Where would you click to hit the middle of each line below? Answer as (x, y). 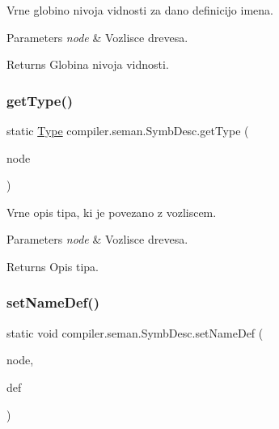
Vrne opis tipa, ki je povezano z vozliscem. (112, 212)
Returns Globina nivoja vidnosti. (88, 64)
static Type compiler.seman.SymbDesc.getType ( (128, 130)
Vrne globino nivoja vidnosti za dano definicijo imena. (140, 10)
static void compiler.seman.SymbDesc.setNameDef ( (135, 332)
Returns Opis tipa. (53, 266)
